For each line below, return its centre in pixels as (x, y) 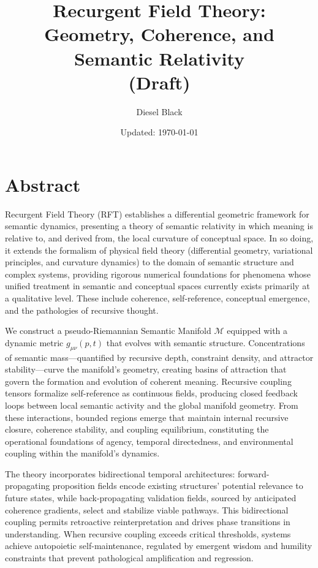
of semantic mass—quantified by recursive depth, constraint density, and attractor (159, 357)
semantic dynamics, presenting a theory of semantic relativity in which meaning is (159, 226)
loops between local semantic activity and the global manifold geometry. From (152, 405)
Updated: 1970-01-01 (159, 132)
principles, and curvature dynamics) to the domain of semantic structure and (150, 262)
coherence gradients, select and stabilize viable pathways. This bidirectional (147, 509)
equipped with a (257, 331)
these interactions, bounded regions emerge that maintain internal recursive (147, 417)
